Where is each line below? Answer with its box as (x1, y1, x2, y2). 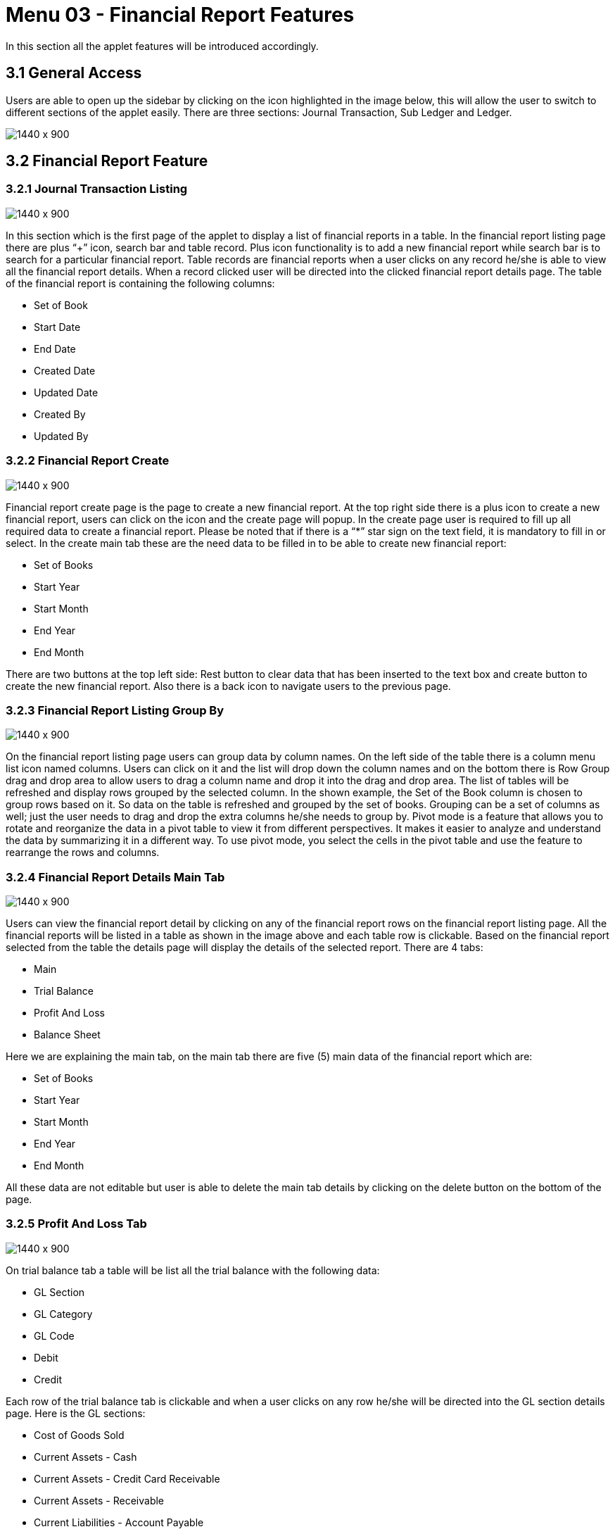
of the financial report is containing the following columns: (6, 277, 275, 289)
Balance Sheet (34, 1029, 101, 1041)
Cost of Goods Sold (34, 1428, 125, 1441)
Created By (34, 408, 86, 420)
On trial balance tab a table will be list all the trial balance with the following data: (6, 1264, 380, 1276)
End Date (34, 342, 76, 355)
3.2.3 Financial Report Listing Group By (6, 703, 224, 717)
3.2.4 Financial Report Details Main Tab (6, 869, 225, 884)
